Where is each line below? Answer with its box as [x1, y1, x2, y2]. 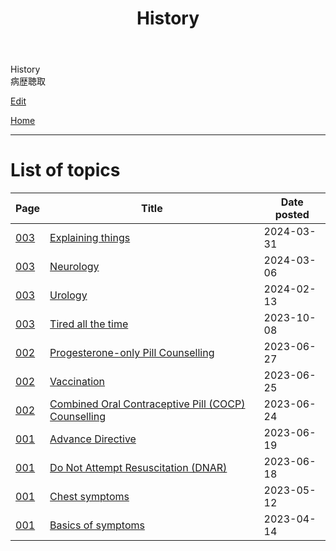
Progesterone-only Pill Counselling [49, 346, 215, 360]
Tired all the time [49, 317, 129, 331]
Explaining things [49, 231, 131, 245]
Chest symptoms [49, 490, 130, 504]
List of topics [10, 159, 121, 182]
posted [274, 208, 310, 222]
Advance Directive [49, 432, 137, 446]
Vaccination [49, 375, 106, 389]
